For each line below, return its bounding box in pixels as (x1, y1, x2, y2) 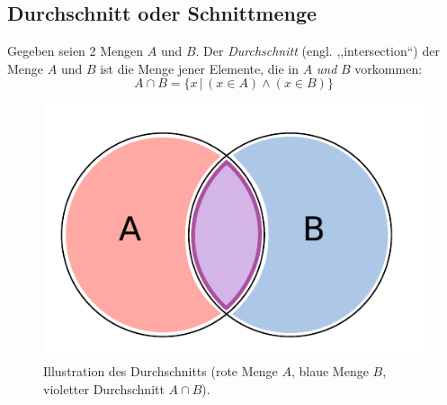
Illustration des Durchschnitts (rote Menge (43, 362, 278, 381)
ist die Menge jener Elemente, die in (100, 58, 299, 77)
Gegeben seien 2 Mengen (7, 41, 144, 60)
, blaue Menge (291, 362, 369, 381)
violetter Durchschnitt (43, 379, 165, 398)
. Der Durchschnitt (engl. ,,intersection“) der (195, 41, 440, 60)
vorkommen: (354, 58, 423, 77)
